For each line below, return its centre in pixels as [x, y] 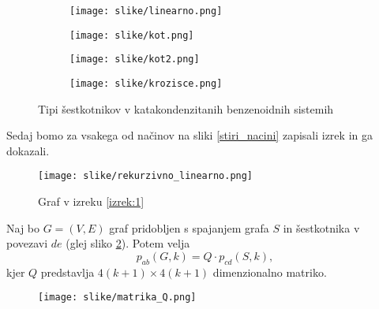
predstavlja [68, 272]
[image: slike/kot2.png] [135, 60]
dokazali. [28, 150]
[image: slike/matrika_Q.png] [117, 298]
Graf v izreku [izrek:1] [91, 201]
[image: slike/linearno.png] [146, 11]
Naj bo [23, 227]
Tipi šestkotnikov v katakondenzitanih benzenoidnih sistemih [186, 108]
